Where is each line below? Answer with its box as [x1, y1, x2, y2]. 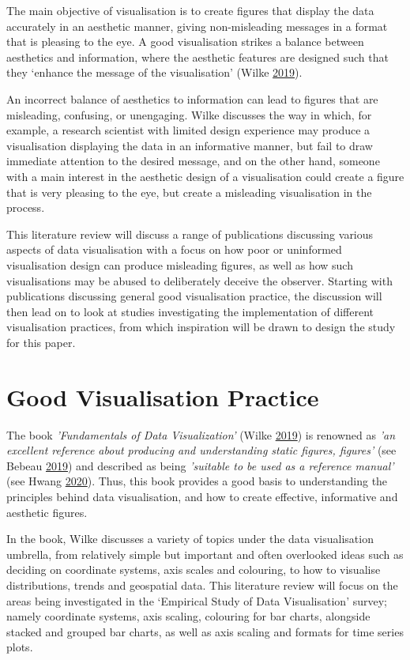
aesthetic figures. [6, 503, 88, 520]
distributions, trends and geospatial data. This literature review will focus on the [6, 576, 398, 593]
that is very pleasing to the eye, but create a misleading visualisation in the [6, 183, 372, 200]
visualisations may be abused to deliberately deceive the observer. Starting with [6, 272, 393, 289]
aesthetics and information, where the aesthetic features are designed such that [6, 48, 389, 65]
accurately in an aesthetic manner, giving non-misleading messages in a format [6, 17, 388, 34]
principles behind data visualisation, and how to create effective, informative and [6, 488, 398, 504]
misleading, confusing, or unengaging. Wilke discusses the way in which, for [6, 106, 372, 123]
